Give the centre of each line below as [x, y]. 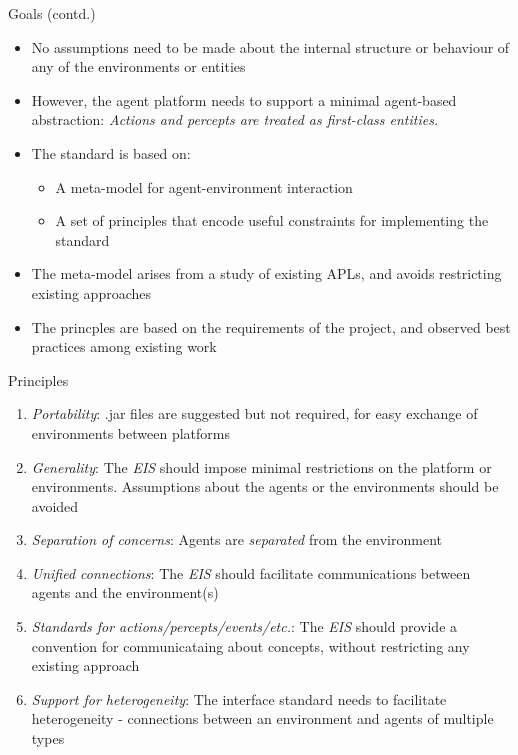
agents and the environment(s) [125, 592]
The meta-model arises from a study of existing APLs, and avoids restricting [266, 273]
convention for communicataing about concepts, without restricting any [250, 645]
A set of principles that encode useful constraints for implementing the [272, 220]
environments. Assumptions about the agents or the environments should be [265, 486]
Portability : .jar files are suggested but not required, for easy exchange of [254, 413]
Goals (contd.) [52, 13]
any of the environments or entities [138, 66]
